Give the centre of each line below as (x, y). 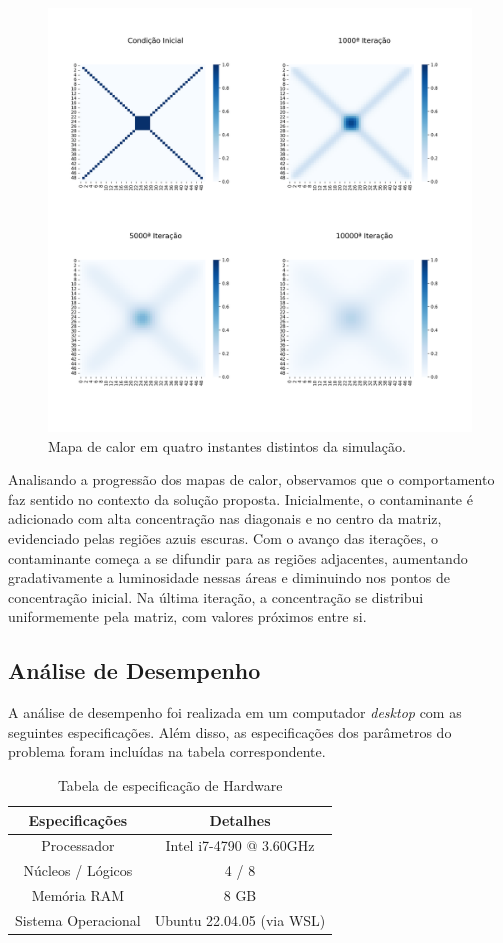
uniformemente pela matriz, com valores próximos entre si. (187, 616)
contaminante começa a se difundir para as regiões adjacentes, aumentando (238, 557)
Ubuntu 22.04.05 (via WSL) (240, 919)
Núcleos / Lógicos (78, 870)
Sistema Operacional (78, 919)
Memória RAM (78, 895)
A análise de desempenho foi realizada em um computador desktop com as (235, 712)
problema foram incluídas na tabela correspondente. (167, 751)
